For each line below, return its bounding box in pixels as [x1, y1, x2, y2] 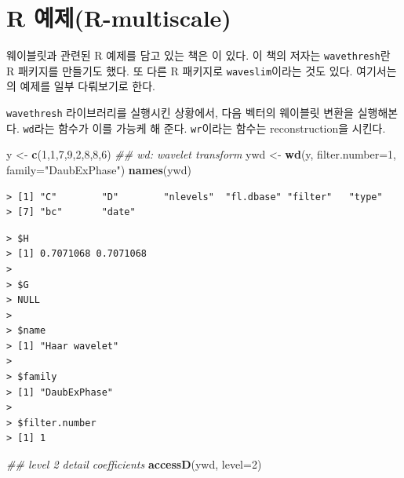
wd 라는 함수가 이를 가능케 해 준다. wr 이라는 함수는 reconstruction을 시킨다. [23, 119, 386, 136]
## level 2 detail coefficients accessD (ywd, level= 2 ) [6, 456, 262, 473]
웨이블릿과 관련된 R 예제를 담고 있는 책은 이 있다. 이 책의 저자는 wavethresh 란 [6, 47, 391, 64]
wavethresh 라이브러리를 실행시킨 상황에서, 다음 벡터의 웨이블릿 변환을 [6, 104, 354, 121]
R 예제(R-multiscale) [6, 2, 231, 34]
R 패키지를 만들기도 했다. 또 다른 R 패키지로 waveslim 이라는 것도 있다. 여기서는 [6, 62, 397, 78]
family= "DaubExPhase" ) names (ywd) [6, 161, 191, 177]
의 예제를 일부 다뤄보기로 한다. [6, 78, 155, 94]
